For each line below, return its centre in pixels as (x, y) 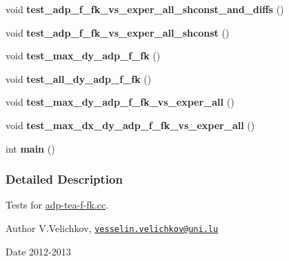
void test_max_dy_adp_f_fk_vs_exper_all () (120, 102)
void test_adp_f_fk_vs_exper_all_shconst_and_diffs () (145, 9)
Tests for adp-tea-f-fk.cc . (57, 205)
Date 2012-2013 (38, 251)
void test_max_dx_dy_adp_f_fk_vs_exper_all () (130, 125)
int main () (30, 148)
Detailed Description (64, 179)
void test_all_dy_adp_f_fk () (79, 78)
